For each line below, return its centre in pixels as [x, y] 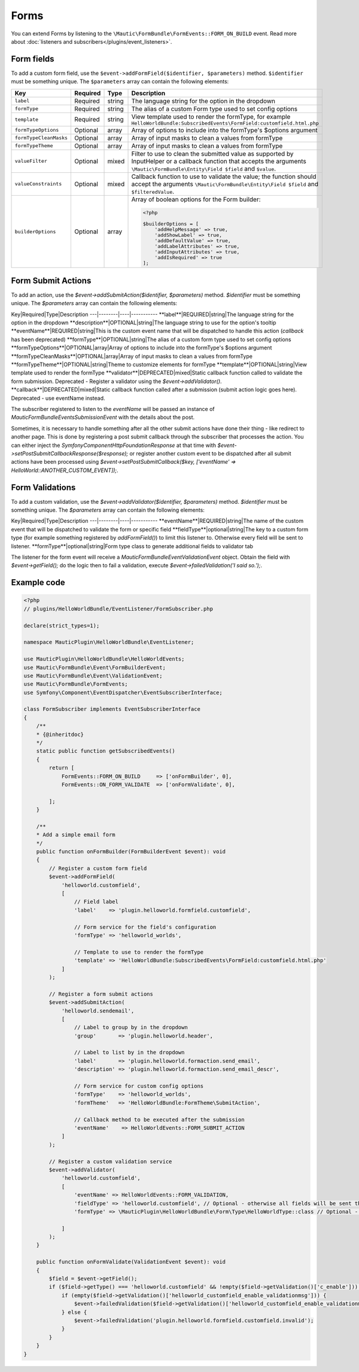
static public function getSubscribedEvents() [106, 751]
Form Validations [43, 487]
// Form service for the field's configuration [145, 927]
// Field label [96, 902]
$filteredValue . [153, 191]
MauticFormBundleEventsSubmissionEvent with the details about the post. [103, 417]
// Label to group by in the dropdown [131, 1027]
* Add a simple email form [76, 835]
